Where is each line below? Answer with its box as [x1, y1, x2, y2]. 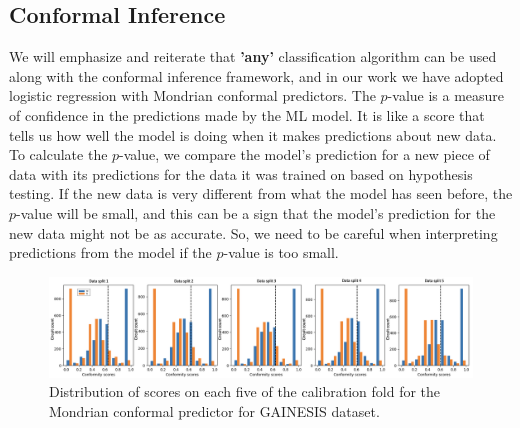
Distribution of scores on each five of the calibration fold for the [49, 381, 441, 402]
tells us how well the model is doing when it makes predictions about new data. [9, 124, 497, 145]
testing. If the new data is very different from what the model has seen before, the [9, 183, 513, 204]
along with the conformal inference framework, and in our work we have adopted [9, 65, 504, 86]
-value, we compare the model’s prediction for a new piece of [119, 144, 490, 165]
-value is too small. [223, 242, 339, 263]
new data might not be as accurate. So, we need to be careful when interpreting [9, 222, 498, 243]
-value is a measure [387, 85, 505, 106]
